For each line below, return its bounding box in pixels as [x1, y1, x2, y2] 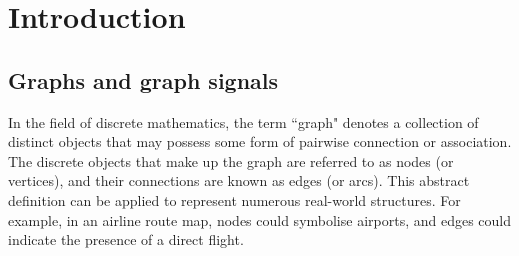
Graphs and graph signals [8, 64, 279, 95]
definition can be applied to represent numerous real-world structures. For [8, 189, 461, 210]
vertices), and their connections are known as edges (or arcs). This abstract [8, 170, 470, 191]
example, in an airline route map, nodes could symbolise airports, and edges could [8, 209, 512, 230]
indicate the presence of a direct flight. [8, 229, 244, 250]
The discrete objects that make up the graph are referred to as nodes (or [8, 150, 454, 171]
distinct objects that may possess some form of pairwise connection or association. [8, 131, 512, 152]
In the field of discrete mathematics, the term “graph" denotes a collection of [8, 111, 479, 132]
